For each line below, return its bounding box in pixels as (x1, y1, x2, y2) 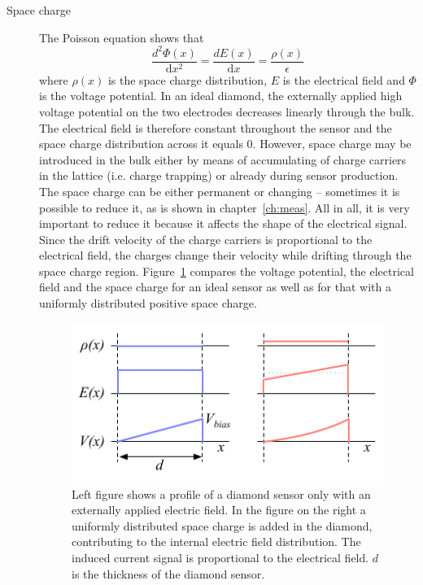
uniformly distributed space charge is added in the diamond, (72, 517, 373, 534)
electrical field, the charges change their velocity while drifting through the (39, 247, 412, 264)
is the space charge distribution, (107, 71, 268, 88)
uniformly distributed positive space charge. (39, 295, 257, 312)
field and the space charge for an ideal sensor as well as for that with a (39, 278, 391, 295)
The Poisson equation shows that (39, 28, 204, 46)
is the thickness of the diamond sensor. (72, 565, 265, 582)
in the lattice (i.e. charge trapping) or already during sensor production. (39, 167, 399, 184)
